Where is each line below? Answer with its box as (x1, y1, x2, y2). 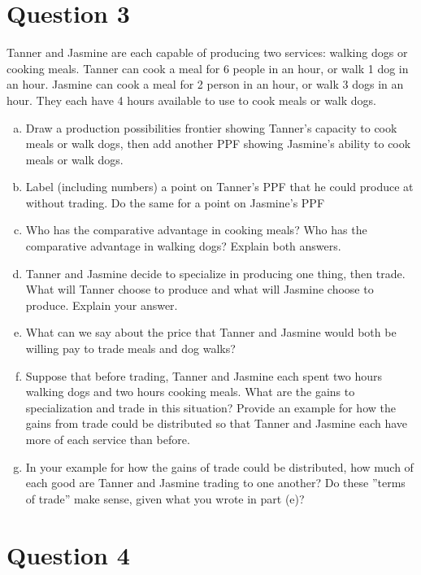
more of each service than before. (25, 431, 190, 447)
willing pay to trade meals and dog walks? (25, 340, 236, 357)
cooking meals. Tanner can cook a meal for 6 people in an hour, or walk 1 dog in (7, 59, 409, 76)
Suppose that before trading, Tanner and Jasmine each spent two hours (25, 367, 382, 384)
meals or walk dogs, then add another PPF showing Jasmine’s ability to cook (25, 135, 411, 152)
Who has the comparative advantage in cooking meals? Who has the (25, 221, 367, 238)
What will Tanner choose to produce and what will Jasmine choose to (25, 281, 374, 298)
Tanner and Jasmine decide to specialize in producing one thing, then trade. (25, 264, 406, 281)
